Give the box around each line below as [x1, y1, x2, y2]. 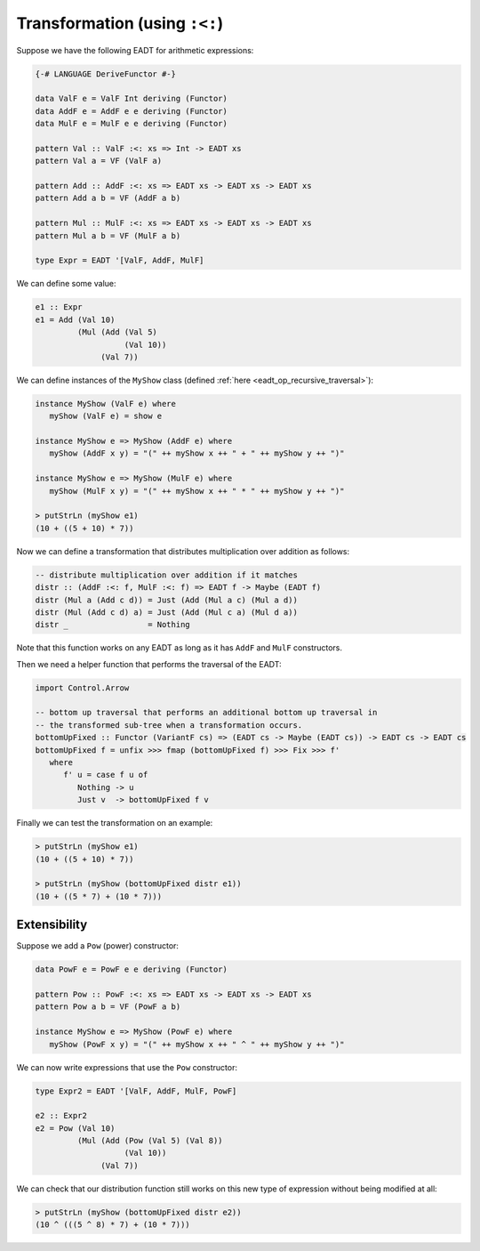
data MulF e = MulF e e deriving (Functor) [35, 118, 228, 129]
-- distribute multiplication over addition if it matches [35, 569, 298, 580]
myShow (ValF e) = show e [49, 411, 163, 422]
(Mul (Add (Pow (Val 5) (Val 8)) [76, 1135, 223, 1146]
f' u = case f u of [63, 770, 148, 780]
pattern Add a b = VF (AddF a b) [35, 193, 181, 204]
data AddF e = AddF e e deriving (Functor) [35, 106, 228, 116]
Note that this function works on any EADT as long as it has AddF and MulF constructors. [16, 642, 342, 653]
